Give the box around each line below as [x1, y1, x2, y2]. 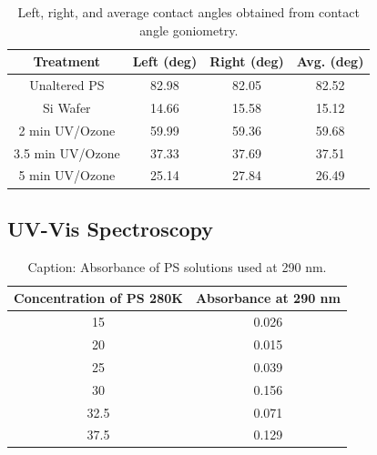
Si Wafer [43, 97, 91, 116]
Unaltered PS [29, 76, 105, 95]
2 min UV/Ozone [18, 120, 116, 139]
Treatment [33, 52, 101, 71]
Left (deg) [132, 52, 198, 71]
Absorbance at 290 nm [195, 288, 341, 308]
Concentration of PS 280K [14, 288, 183, 308]
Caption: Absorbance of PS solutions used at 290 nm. [27, 257, 327, 276]
